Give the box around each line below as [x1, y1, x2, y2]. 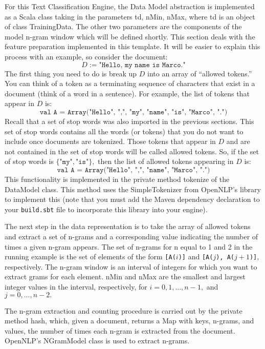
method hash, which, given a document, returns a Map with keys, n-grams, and [5, 315, 254, 326]
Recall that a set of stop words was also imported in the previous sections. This [5, 115, 254, 126]
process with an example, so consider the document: [5, 51, 168, 61]
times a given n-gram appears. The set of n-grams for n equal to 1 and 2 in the [5, 241, 253, 252]
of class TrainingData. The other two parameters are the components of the [5, 21, 242, 32]
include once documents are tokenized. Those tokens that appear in [5, 136, 216, 147]
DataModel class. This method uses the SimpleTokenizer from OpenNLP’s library [5, 183, 261, 194]
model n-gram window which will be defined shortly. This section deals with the [5, 31, 255, 42]
